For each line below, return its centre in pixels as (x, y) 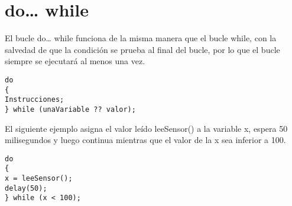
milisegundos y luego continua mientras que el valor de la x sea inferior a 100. (145, 140)
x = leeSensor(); (39, 179)
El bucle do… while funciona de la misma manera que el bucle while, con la (141, 38)
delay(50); (26, 188)
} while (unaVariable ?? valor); (70, 109)
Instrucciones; (35, 100)
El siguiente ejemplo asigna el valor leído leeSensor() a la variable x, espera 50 (146, 128)
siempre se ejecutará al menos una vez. (75, 61)
